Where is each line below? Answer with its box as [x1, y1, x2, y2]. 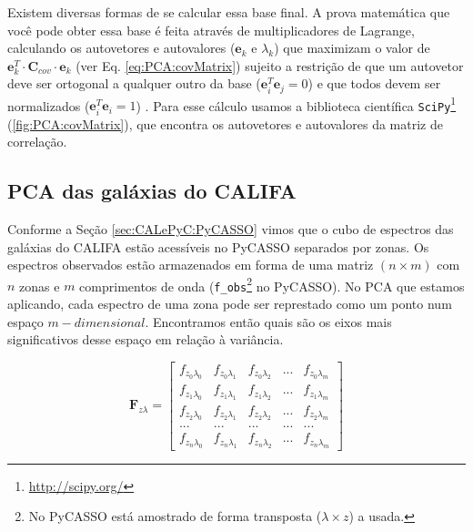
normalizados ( [7, 96, 90, 115]
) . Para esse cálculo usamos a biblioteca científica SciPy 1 [136, 93, 457, 115]
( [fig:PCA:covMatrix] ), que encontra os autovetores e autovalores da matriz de [7, 114, 443, 133]
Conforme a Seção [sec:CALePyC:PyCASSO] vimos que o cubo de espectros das [7, 220, 454, 239]
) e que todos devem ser [307, 74, 441, 93]
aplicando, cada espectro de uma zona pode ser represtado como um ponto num [7, 294, 452, 313]
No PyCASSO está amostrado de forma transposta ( [28, 506, 322, 526]
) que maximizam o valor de [274, 38, 430, 57]
